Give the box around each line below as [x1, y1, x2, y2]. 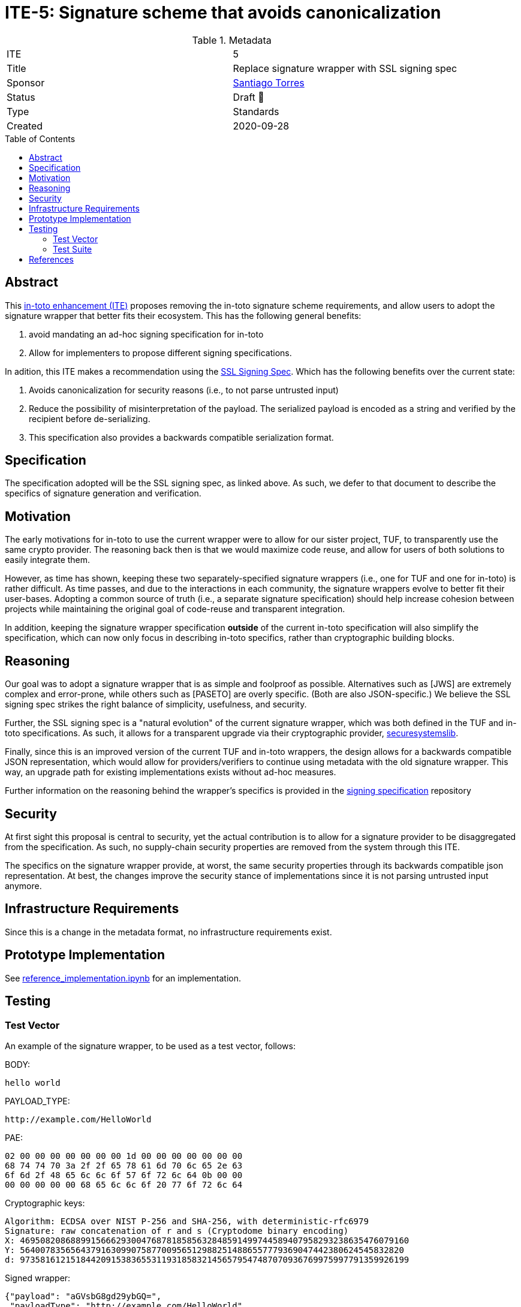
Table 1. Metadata [192, 34, 272, 46]
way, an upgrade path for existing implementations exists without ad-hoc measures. [5, 767, 336, 778]
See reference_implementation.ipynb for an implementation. [5, 972, 241, 983]
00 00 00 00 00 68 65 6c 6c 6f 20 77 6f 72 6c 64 [5, 1179, 243, 1189]
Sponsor [7, 76, 45, 89]
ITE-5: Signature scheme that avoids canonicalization [5, 2, 441, 23]
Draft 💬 [233, 91, 264, 103]
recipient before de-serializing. [29, 413, 150, 424]
